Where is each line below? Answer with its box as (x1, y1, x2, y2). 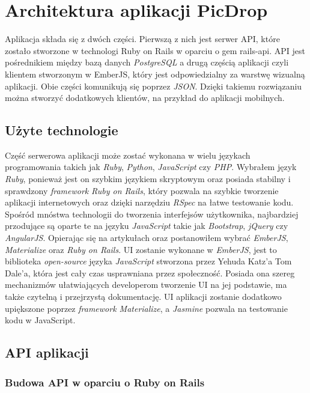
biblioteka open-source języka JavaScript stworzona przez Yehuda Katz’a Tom (5, 255, 292, 267)
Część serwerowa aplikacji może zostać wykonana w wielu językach (5, 148, 251, 161)
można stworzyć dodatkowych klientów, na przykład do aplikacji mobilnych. (5, 91, 285, 104)
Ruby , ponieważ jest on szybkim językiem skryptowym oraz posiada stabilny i (5, 172, 291, 185)
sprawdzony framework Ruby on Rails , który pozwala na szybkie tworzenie (5, 184, 279, 196)
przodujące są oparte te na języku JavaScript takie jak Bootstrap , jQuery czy (5, 219, 288, 232)
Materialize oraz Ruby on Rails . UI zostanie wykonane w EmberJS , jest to (5, 243, 277, 255)
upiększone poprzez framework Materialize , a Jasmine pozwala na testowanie (5, 302, 288, 314)
